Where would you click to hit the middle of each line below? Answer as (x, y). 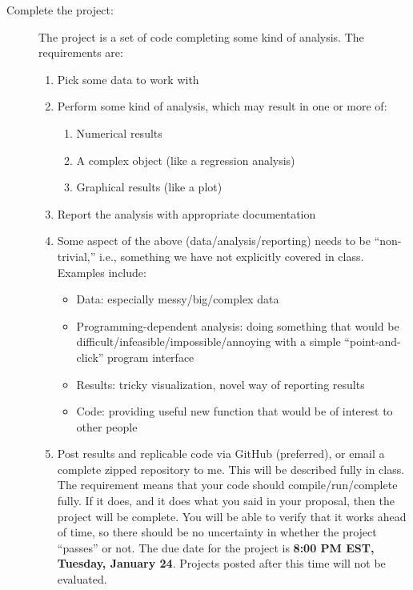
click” (90, 357)
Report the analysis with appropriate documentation (186, 213)
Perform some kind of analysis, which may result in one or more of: (222, 106)
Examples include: (102, 272)
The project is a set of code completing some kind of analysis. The (201, 36)
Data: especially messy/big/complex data (178, 299)
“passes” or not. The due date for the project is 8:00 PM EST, (216, 547)
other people (107, 426)
